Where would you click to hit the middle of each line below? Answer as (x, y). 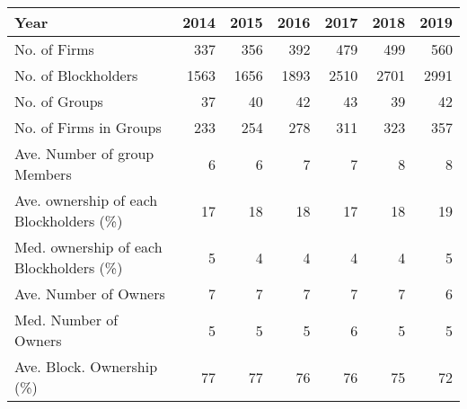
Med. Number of (66, 320)
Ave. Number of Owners (90, 293)
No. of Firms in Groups (88, 127)
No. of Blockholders (76, 75)
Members (43, 174)
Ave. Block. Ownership (86, 366)
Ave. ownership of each (86, 200)
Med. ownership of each (88, 247)
